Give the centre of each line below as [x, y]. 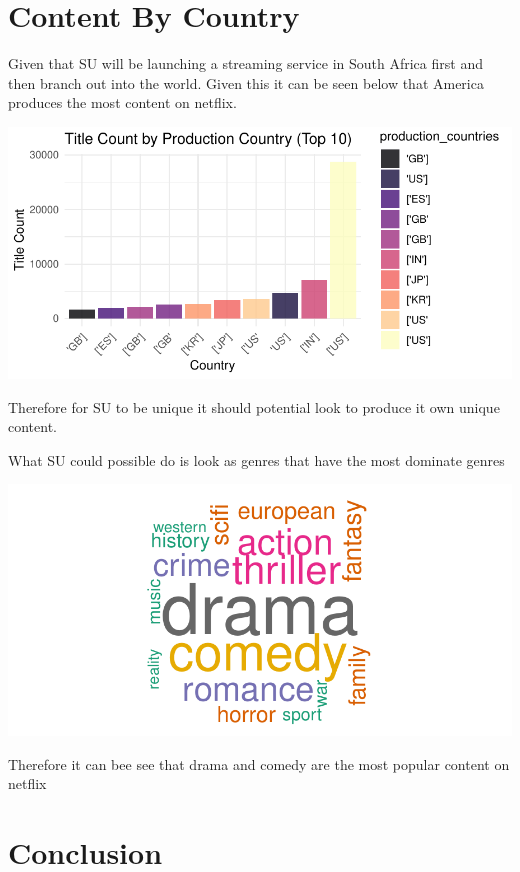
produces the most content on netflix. [122, 102]
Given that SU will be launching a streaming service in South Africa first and [245, 63]
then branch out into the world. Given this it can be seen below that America [246, 82]
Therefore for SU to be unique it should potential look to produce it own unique [254, 406]
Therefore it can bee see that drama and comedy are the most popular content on [259, 763]
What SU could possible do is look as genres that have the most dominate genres [256, 459]
